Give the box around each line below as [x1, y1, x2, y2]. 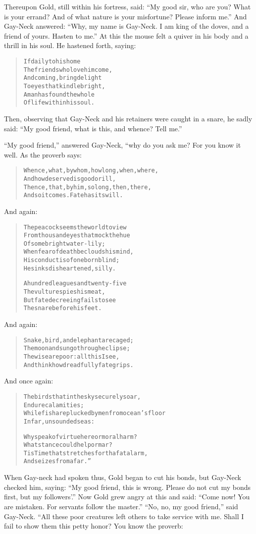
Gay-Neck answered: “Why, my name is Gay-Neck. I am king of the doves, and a [4, 21, 249, 31]
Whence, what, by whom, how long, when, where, [23, 167, 158, 174]
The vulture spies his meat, [23, 288, 105, 296]
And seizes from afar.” [23, 458, 91, 465]
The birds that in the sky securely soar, [23, 393, 141, 400]
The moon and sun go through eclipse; [23, 345, 130, 352]
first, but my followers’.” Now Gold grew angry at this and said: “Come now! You [4, 491, 250, 502]
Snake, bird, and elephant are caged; [23, 336, 134, 344]
